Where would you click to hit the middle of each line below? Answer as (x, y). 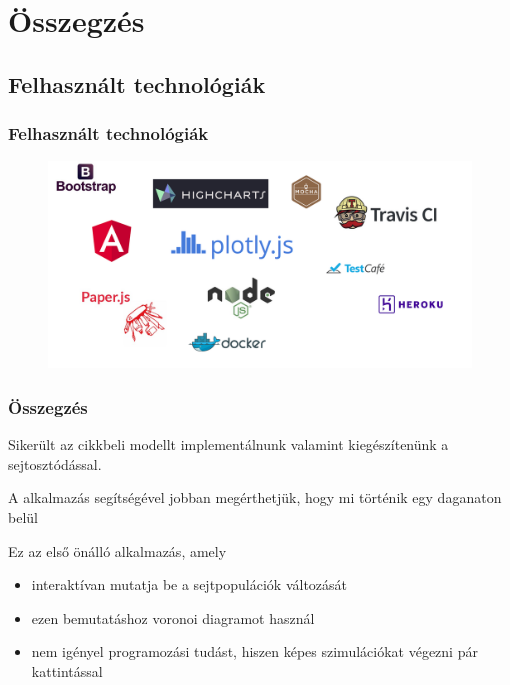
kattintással (67, 670)
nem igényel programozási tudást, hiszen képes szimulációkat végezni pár (254, 651)
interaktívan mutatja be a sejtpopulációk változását (189, 584)
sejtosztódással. (55, 463)
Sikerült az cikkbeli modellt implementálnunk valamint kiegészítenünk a (228, 444)
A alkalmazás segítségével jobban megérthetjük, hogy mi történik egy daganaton (255, 497)
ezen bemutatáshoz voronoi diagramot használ (173, 617)
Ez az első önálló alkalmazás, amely (117, 550)
